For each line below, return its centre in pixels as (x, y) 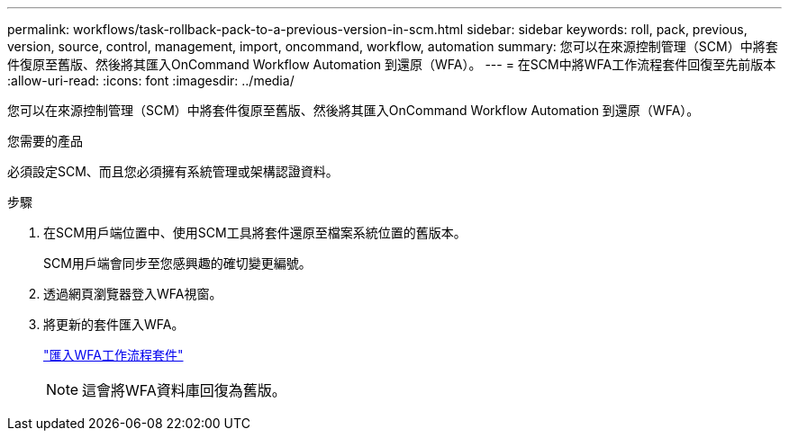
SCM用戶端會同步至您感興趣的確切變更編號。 (177, 263)
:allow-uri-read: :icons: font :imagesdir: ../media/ (151, 80)
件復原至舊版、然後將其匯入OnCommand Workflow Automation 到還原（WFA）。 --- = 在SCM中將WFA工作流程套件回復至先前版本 (392, 64)
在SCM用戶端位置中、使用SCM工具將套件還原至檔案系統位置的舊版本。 (255, 232)
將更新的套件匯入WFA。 (114, 324)
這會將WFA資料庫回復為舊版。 (184, 390)
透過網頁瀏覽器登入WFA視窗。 (133, 294)
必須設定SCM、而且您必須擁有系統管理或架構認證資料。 (173, 171)
